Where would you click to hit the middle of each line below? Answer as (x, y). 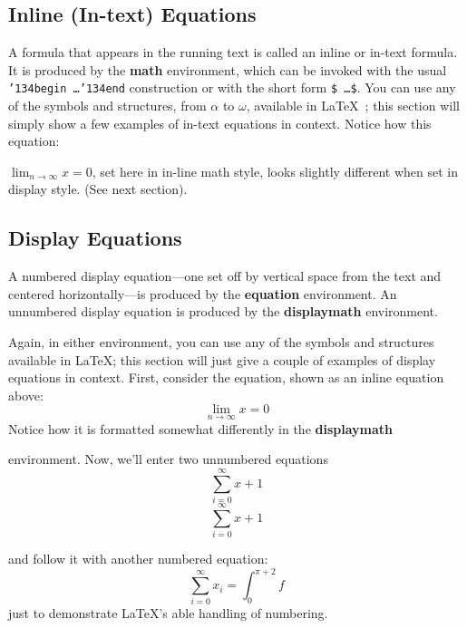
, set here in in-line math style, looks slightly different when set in (275, 171)
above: (26, 395)
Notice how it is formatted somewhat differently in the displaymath (201, 428)
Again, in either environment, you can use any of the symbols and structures (221, 342)
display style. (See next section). (98, 189)
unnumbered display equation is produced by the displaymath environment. (223, 311)
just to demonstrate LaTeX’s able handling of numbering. (168, 613)
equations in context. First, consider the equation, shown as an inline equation (226, 377)
